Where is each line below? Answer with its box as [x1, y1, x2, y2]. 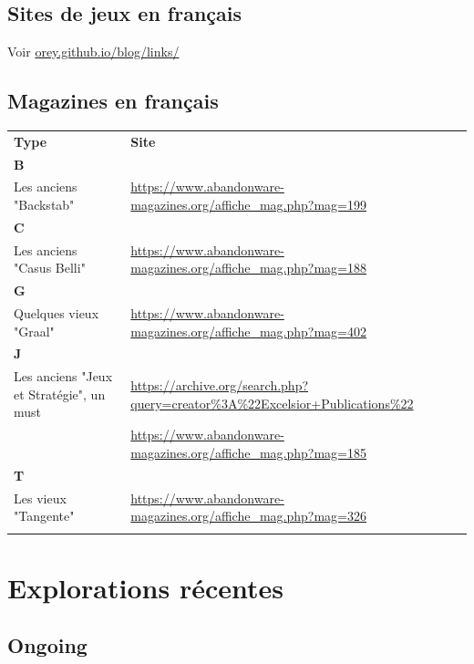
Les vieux [14, 488, 67, 507]
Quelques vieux [14, 304, 99, 322]
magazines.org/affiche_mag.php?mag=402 [130, 321, 367, 340]
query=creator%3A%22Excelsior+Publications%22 [130, 393, 414, 412]
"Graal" [14, 321, 55, 340]
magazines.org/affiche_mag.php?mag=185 [130, 442, 367, 462]
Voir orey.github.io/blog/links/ [7, 42, 180, 61]
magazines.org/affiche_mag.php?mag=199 [130, 195, 367, 214]
